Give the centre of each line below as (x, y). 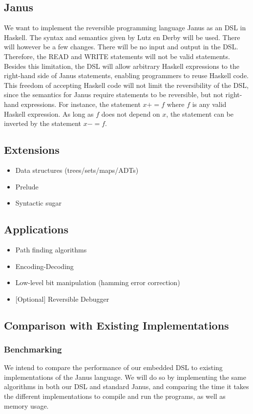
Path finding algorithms (51, 249)
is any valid (209, 104)
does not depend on (131, 114)
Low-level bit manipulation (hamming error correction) (98, 282)
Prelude (27, 186)
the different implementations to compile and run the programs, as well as (115, 396)
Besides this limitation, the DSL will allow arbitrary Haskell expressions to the (122, 66)
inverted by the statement (42, 123)
